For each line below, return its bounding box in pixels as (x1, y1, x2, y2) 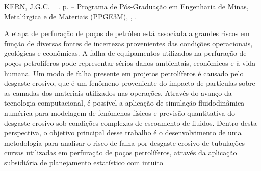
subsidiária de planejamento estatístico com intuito (4, 157, 163, 167)
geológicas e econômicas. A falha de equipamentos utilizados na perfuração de (4, 48, 247, 58)
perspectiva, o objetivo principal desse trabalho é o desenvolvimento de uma (4, 127, 242, 138)
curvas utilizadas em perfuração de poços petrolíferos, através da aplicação (4, 147, 237, 158)
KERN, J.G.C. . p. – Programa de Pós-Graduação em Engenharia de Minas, (4, 1, 249, 11)
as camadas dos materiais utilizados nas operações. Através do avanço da (4, 87, 232, 98)
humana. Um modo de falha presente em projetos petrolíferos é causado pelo (4, 67, 244, 78)
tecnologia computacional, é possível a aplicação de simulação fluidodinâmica (4, 97, 245, 108)
